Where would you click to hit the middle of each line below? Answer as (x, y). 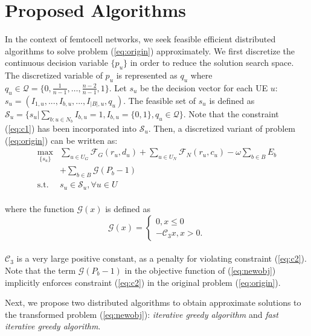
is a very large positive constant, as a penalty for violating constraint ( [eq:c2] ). (162, 258)
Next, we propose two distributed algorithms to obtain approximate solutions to (153, 302)
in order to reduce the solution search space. (212, 63)
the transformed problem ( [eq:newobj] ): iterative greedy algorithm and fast (142, 314)
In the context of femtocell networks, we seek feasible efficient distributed (140, 39)
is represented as (147, 75)
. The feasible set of (160, 100)
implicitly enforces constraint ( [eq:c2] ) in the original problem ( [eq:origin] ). (143, 282)
